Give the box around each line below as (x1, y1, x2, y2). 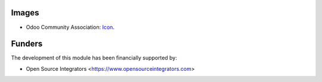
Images (11, 8, 39, 18)
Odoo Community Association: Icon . (26, 24, 114, 31)
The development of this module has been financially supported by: (11, 54, 177, 61)
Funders (11, 39, 43, 49)
